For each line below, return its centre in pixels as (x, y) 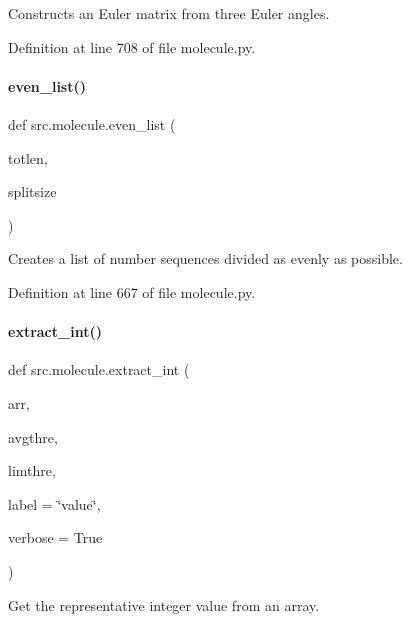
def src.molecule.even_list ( (92, 123)
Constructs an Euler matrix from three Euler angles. (169, 13)
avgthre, (33, 436)
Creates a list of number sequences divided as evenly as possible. (205, 258)
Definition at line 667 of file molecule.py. (132, 291)
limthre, (32, 470)
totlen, (28, 157)
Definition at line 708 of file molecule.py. (132, 46)
